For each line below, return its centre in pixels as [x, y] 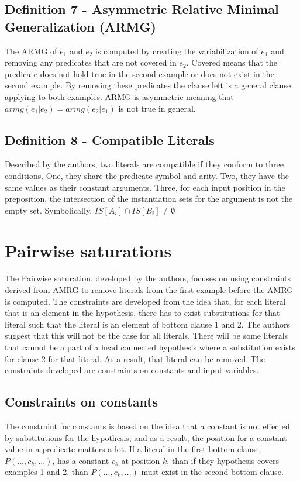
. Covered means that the [232, 62]
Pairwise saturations [88, 250]
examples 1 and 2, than [46, 472]
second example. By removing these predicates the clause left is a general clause [148, 85]
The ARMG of [31, 51]
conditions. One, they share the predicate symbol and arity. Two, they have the [147, 175]
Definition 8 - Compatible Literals [110, 140]
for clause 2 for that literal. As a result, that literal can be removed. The [135, 358]
